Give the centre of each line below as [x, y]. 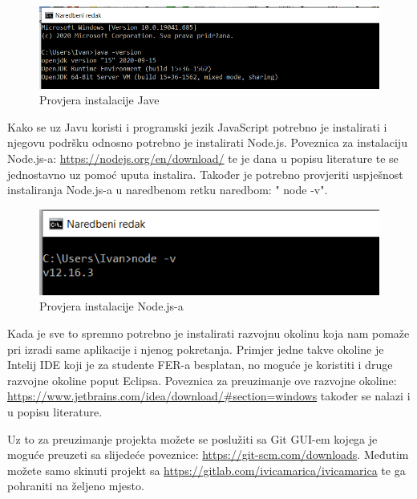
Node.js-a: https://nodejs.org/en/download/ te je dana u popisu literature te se [203, 158]
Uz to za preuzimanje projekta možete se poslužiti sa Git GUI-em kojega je [192, 438]
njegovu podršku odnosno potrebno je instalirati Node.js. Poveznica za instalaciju [207, 142]
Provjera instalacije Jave [99, 100]
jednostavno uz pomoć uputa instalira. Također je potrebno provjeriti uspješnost [205, 174]
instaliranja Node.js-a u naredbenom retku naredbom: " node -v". [168, 190]
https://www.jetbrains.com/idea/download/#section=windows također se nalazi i [209, 396]
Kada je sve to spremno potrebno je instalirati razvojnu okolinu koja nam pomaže [208, 333]
